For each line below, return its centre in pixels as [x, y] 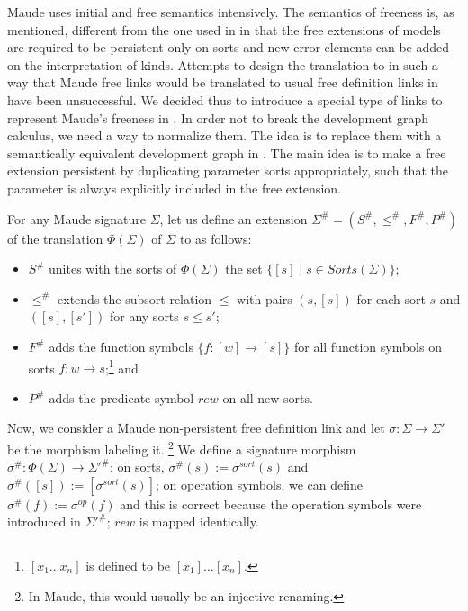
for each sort [391, 298]
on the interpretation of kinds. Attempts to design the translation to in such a [223, 64]
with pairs [265, 298]
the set [244, 269]
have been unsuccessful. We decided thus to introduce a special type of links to [225, 99]
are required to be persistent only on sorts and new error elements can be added [229, 47]
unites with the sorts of [113, 269]
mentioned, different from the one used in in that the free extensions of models [224, 29]
